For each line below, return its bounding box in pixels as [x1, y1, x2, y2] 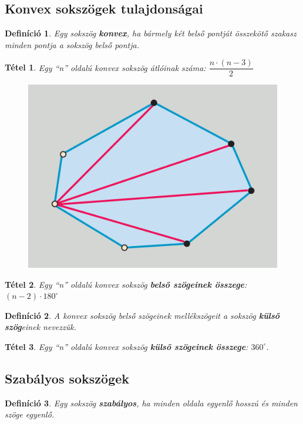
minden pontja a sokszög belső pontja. [5, 38, 139, 51]
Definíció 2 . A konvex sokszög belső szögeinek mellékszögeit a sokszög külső [5, 309, 280, 321]
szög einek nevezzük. [5, 321, 76, 333]
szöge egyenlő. [5, 408, 55, 420]
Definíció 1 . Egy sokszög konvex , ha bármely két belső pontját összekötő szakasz [5, 27, 297, 39]
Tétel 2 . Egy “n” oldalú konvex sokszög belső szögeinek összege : [5, 278, 247, 290]
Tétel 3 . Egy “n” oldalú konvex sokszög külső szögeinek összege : [5, 340, 248, 352]
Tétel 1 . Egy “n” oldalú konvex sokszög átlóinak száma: [5, 61, 206, 73]
